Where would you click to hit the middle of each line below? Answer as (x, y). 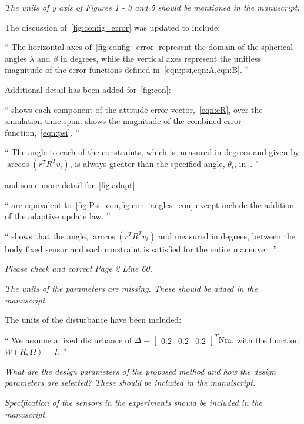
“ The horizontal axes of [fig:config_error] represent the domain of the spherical (149, 47)
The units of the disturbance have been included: (93, 320)
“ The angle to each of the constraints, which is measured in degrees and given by (152, 152)
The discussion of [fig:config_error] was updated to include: (113, 27)
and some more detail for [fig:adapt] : (71, 184)
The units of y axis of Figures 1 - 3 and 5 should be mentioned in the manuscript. (152, 7)
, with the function (265, 340)
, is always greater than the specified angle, (147, 163)
